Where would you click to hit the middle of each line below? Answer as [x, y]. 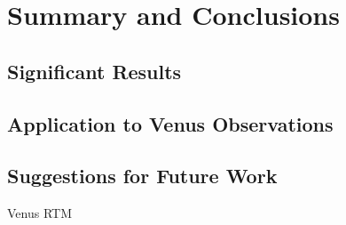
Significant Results [94, 71]
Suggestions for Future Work [142, 176]
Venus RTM [39, 213]
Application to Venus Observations [170, 123]
